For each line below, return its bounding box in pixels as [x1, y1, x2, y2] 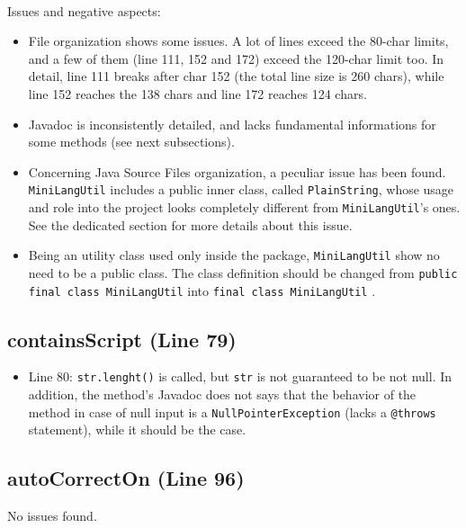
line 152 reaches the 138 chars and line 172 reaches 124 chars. [28, 84, 367, 103]
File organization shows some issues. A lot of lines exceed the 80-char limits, [28, 31, 449, 50]
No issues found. [7, 506, 97, 525]
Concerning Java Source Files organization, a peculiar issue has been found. [28, 162, 446, 181]
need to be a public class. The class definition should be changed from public [28, 263, 458, 282]
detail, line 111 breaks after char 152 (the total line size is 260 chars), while [28, 67, 444, 85]
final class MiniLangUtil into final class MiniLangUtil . [28, 281, 376, 300]
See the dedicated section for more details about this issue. [28, 215, 353, 234]
